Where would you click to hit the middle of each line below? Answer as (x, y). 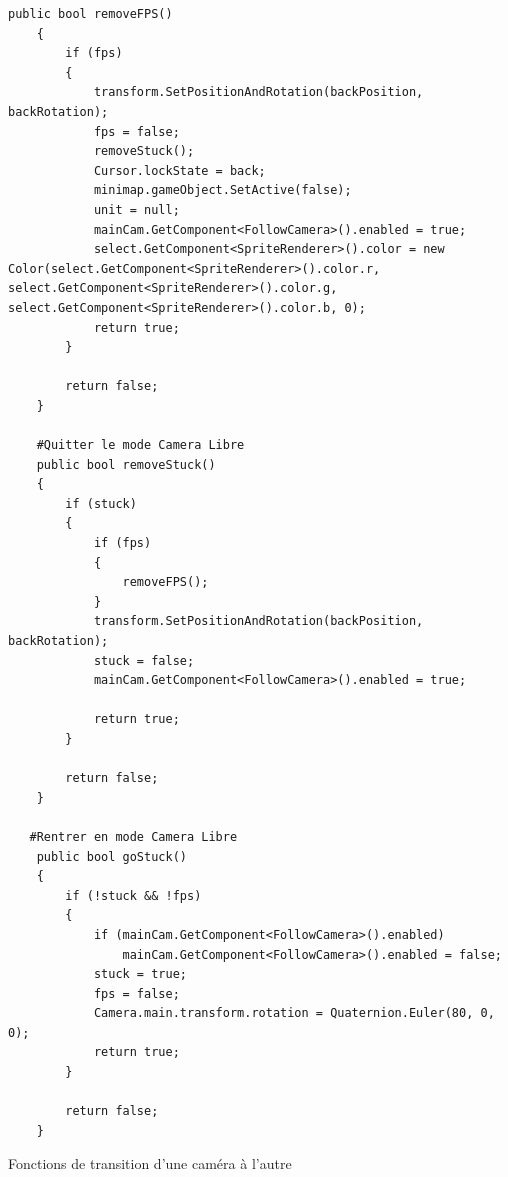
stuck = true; (140, 974)
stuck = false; (144, 660)
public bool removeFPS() (90, 14)
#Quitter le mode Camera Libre (140, 445)
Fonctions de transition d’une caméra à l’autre (150, 1163)
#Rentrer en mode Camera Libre (133, 836)
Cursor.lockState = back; (179, 170)
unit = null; (136, 209)
